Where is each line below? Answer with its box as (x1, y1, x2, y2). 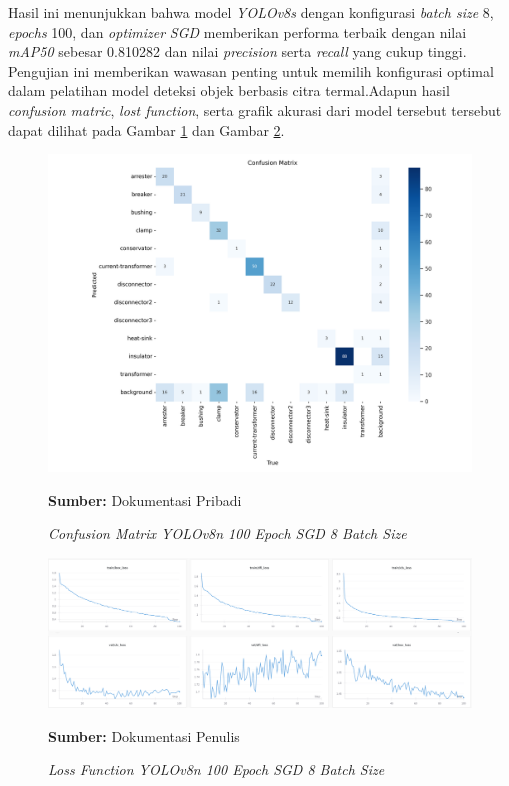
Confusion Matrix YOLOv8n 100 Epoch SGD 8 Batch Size (48, 523, 407, 544)
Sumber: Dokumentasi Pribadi (48, 489, 242, 510)
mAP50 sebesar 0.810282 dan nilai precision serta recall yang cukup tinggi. (8, 41, 467, 62)
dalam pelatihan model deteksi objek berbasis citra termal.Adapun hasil (8, 80, 450, 101)
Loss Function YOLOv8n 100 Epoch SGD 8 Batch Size (48, 759, 385, 780)
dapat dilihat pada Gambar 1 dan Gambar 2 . (8, 119, 285, 140)
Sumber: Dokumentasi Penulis (48, 725, 240, 746)
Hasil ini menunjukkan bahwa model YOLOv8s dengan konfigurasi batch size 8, (8, 2, 494, 22)
